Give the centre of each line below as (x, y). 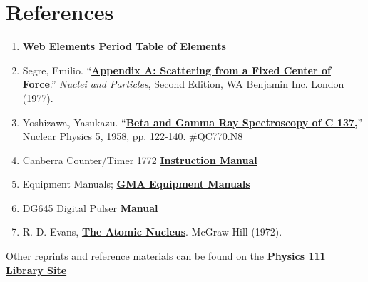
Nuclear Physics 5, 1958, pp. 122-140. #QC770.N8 (133, 136)
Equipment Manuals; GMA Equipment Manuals (136, 184)
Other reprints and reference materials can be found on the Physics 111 (166, 256)
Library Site (36, 270)
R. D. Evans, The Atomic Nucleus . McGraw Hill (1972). (152, 232)
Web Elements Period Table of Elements (124, 46)
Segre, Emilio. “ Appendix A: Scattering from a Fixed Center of (177, 70)
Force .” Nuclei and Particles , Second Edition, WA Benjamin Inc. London (183, 84)
